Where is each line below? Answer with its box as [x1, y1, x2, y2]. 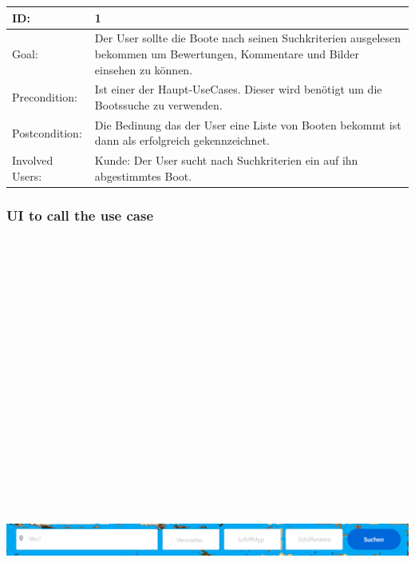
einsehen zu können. [94, 61, 193, 78]
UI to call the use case [6, 205, 154, 225]
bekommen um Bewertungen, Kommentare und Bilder [94, 45, 359, 62]
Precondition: [12, 89, 77, 106]
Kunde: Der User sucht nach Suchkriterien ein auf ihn [94, 152, 358, 169]
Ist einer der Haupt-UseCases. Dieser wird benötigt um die [94, 81, 382, 98]
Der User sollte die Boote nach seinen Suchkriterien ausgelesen [94, 30, 401, 46]
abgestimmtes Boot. [94, 167, 192, 184]
